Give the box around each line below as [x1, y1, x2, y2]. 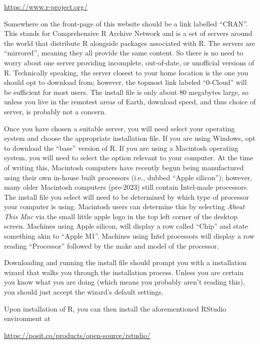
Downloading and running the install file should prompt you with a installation [4, 257, 247, 268]
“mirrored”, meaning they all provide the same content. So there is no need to [4, 47, 243, 58]
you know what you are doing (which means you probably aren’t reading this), [4, 277, 245, 287]
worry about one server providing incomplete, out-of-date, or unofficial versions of [4, 57, 254, 67]
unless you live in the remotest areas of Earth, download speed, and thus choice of [4, 96, 256, 107]
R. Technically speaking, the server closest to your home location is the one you [4, 67, 248, 77]
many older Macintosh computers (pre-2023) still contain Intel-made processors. [4, 182, 249, 192]
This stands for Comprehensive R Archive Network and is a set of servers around [4, 28, 252, 38]
